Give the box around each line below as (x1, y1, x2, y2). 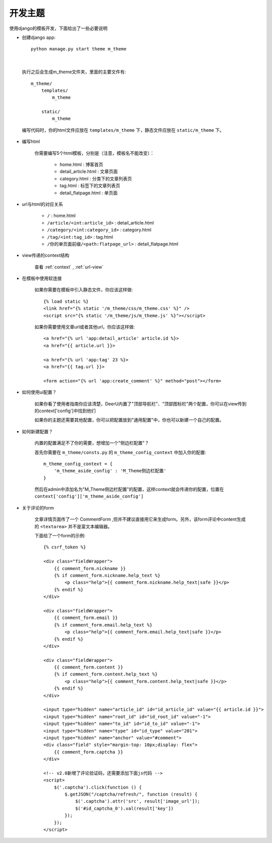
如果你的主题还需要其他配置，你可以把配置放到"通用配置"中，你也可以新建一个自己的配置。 (34, 417, 224, 423)
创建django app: (22, 34, 56, 40)
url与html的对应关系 (22, 201, 63, 207)
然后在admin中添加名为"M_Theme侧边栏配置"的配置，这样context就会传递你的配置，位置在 (34, 486, 224, 492)
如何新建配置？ (22, 428, 53, 434)
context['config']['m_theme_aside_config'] (34, 493, 144, 499)
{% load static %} (43, 298, 89, 304)
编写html (22, 139, 40, 145)
